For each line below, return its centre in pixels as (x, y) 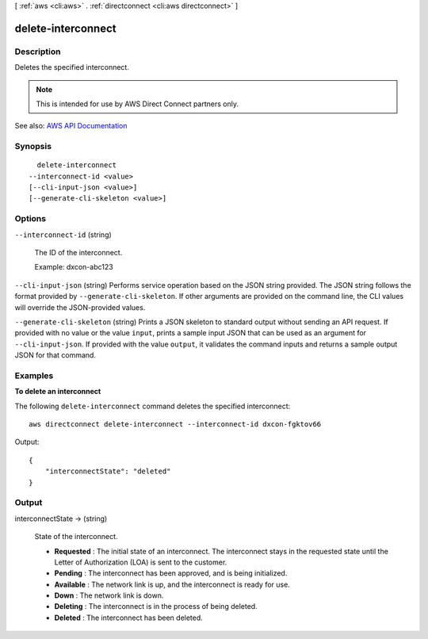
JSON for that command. (55, 355)
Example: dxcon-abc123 (74, 267)
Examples (34, 375)
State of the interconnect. (76, 537)
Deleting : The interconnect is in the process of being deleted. (156, 606)
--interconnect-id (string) (63, 235)
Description (38, 52)
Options (31, 219)
